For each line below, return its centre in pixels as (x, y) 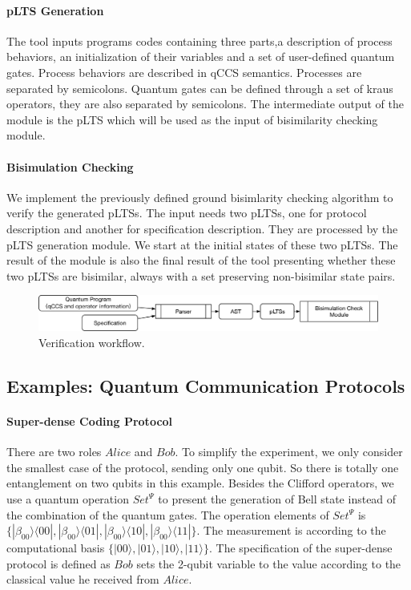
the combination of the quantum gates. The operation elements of (168, 514)
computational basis (56, 548)
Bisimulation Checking (70, 166)
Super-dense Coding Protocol (90, 421)
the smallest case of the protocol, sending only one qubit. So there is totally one (203, 467)
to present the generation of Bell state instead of (277, 498)
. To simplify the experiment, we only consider (289, 452)
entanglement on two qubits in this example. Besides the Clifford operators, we (200, 483)
